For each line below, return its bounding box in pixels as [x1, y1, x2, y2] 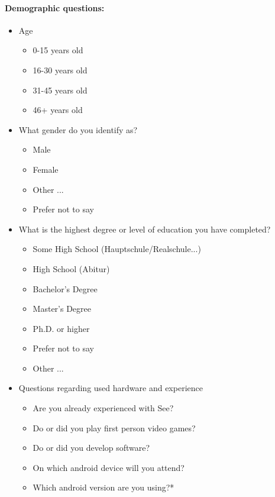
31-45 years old [33, 83, 88, 96]
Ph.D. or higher [33, 322, 90, 334]
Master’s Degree [33, 302, 91, 315]
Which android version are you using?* [33, 481, 174, 493]
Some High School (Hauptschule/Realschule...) [33, 243, 201, 255]
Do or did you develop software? [33, 441, 150, 454]
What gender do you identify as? [18, 123, 138, 135]
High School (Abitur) [33, 262, 110, 275]
